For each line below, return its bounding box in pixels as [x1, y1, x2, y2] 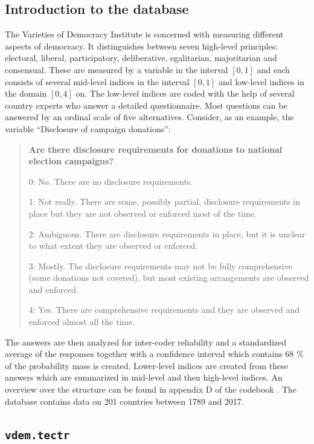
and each [257, 63, 290, 76]
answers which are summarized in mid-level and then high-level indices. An [5, 371, 283, 384]
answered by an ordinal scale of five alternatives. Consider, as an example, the [5, 111, 294, 123]
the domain [5, 87, 47, 100]
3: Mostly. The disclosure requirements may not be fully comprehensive [28, 259, 292, 272]
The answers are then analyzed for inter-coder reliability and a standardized [5, 335, 287, 348]
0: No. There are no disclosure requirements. [28, 175, 193, 187]
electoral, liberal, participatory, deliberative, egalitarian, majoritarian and [5, 51, 277, 64]
